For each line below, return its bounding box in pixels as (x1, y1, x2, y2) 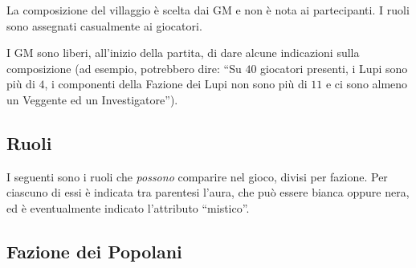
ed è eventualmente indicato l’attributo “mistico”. (6, 199, 250, 216)
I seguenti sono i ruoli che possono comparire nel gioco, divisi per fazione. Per (6, 168, 388, 185)
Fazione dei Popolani (6, 238, 182, 263)
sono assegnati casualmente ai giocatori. (6, 17, 202, 34)
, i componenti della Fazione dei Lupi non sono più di (44, 75, 308, 92)
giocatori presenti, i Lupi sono (260, 59, 408, 76)
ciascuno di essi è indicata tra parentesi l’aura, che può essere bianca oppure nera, (6, 184, 410, 201)
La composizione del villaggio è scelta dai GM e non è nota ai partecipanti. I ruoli (6, 2, 410, 18)
